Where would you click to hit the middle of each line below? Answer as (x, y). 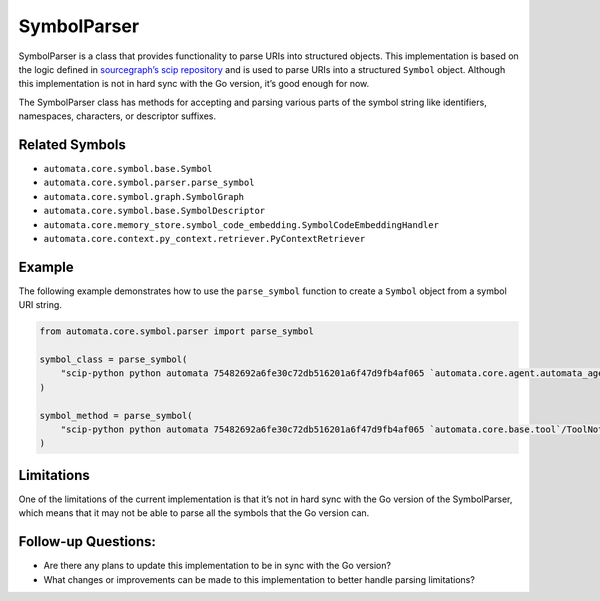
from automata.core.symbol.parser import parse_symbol (176, 331)
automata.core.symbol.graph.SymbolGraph (144, 196)
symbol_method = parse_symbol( (116, 415)
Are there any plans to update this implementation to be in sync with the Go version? (217, 566)
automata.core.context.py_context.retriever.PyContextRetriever (204, 238)
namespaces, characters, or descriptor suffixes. (117, 116)
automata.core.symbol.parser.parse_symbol (149, 183)
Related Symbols (72, 144)
